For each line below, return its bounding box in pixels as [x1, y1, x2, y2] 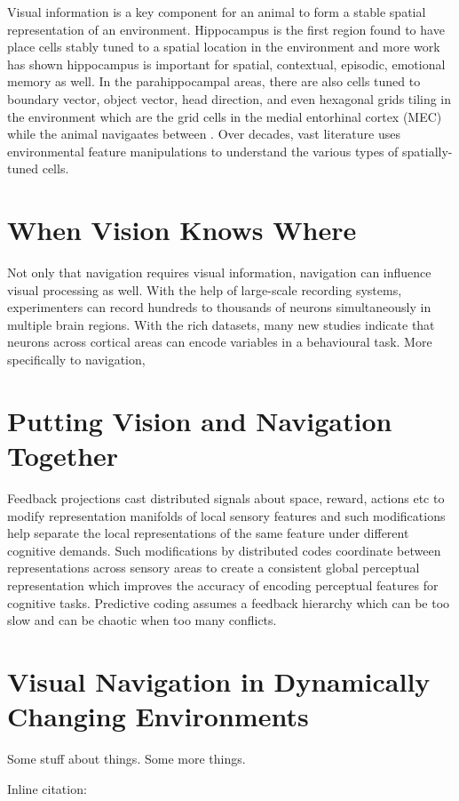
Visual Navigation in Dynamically [7, 662, 431, 699]
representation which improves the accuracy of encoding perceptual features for [7, 575, 439, 594]
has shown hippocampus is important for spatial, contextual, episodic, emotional [7, 54, 446, 73]
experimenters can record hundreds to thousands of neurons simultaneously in [7, 298, 431, 316]
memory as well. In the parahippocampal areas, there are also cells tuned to [7, 72, 421, 91]
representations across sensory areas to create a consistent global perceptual [7, 558, 420, 577]
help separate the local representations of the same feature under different [7, 524, 409, 542]
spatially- [402, 141, 453, 160]
